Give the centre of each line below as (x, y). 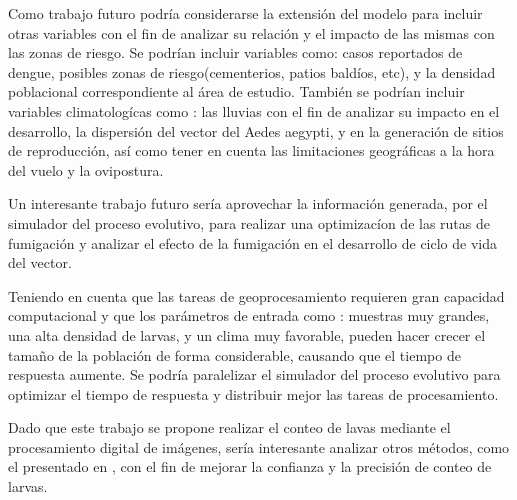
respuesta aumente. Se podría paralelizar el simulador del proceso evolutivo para (254, 374)
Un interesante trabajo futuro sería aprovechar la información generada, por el (248, 203)
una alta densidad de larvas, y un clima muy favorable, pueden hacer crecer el (247, 334)
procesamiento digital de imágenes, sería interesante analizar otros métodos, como (259, 446)
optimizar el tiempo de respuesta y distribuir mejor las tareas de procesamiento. (253, 393)
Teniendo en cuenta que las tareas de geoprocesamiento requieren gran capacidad (256, 295)
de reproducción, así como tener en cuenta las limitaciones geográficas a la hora (251, 150)
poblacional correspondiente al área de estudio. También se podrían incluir (236, 91)
